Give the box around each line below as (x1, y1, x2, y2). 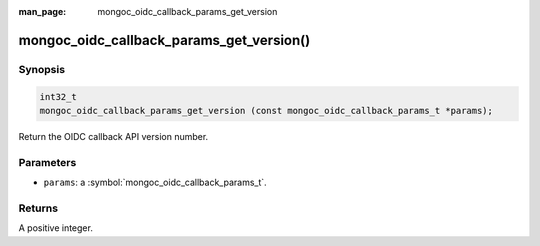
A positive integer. (18, 222, 94, 234)
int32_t (39, 91, 77, 102)
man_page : (18, 6, 67, 17)
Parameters (18, 155, 77, 169)
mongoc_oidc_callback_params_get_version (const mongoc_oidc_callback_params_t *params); (39, 105, 494, 116)
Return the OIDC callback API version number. (18, 130, 209, 142)
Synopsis (18, 62, 65, 76)
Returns (18, 201, 59, 215)
